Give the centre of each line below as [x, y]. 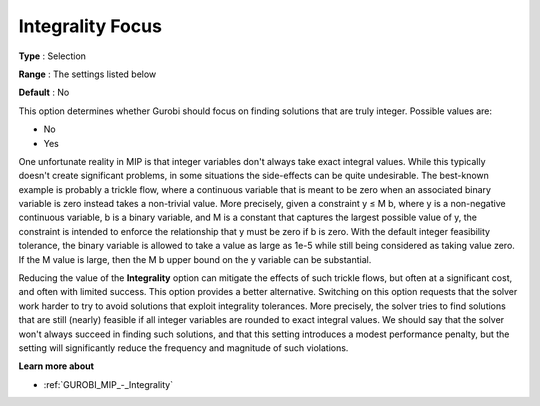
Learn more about [56, 366]
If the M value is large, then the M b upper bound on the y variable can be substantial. [195, 259]
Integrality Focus [90, 26]
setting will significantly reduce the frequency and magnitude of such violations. [183, 347]
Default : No [44, 92]
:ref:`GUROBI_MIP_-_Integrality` [108, 384]
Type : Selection [52, 56]
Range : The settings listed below [87, 74]
